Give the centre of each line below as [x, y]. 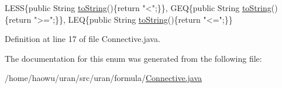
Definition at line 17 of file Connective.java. [82, 39]
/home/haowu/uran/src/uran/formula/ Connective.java [104, 78]
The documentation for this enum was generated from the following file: [133, 58]
